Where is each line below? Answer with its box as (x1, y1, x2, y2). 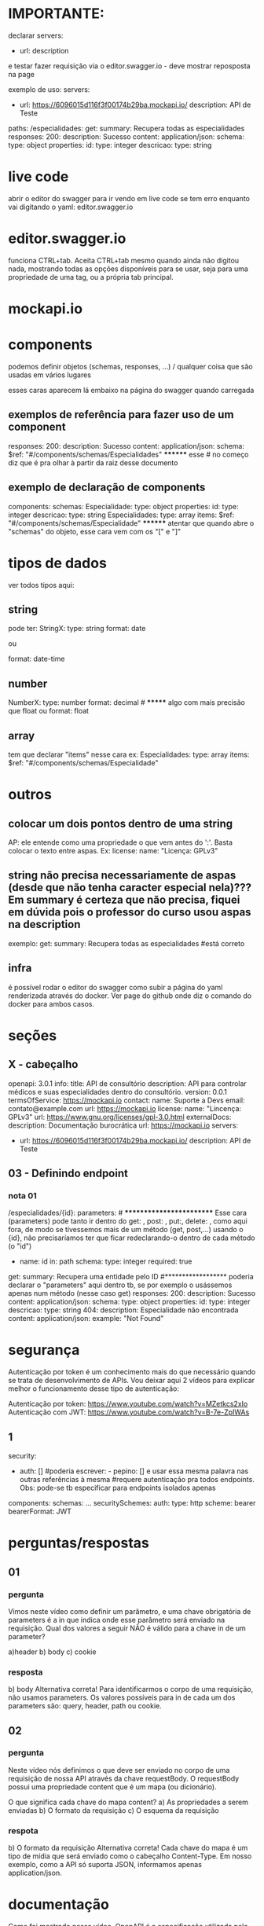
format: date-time (8, 654, 65, 664)
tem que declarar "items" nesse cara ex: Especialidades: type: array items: (8, 750, 250, 759)
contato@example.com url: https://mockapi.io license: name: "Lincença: (8, 1103, 242, 1113)
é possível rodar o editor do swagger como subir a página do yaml (8, 982, 223, 992)
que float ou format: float (8, 706, 89, 716)
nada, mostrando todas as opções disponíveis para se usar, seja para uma (8, 264, 249, 273)
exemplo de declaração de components (8, 481, 206, 494)
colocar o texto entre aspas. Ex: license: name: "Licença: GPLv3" (8, 846, 218, 855)
